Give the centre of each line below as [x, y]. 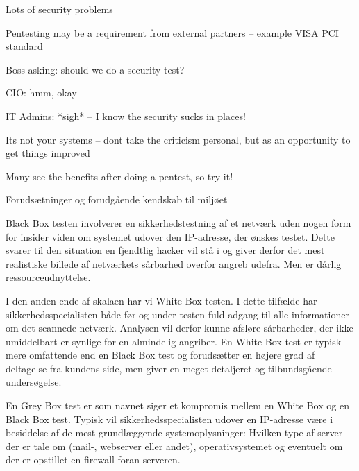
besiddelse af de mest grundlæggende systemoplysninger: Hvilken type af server [174, 433]
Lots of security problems [59, 9]
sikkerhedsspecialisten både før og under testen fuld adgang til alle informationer [177, 314]
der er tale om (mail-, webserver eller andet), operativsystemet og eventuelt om [174, 446]
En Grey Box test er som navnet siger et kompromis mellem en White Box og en [177, 405]
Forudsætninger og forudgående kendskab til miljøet [117, 199]
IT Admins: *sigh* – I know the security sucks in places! [126, 115]
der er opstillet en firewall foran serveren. [93, 460]
